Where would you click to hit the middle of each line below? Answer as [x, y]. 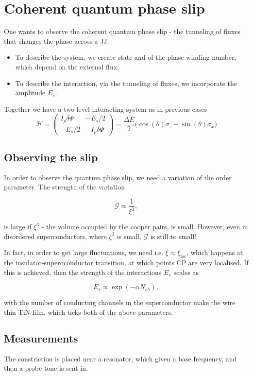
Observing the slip [51, 157]
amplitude [30, 93]
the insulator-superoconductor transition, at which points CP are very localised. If [126, 263]
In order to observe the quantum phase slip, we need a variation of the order [118, 177]
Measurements [41, 338]
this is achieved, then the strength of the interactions [83, 272]
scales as [186, 272]
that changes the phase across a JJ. [57, 41]
